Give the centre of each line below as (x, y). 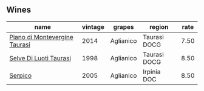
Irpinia (151, 72)
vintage (93, 27)
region (159, 27)
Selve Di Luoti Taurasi (40, 58)
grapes (124, 27)
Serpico (21, 75)
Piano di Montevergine (42, 37)
